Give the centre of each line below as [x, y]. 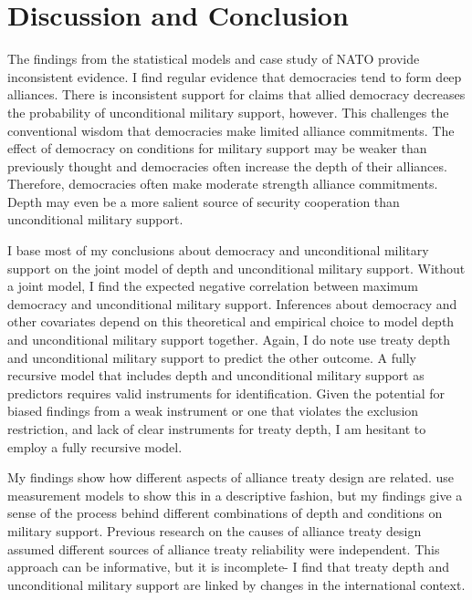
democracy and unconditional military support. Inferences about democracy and [232, 303]
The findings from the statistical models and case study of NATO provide [214, 59]
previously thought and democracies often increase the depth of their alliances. [227, 166]
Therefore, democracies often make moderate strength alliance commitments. [223, 184]
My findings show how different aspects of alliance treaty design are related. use [231, 477]
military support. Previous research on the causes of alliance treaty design [215, 530]
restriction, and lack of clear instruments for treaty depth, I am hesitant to [217, 429]
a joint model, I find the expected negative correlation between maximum [213, 286]
